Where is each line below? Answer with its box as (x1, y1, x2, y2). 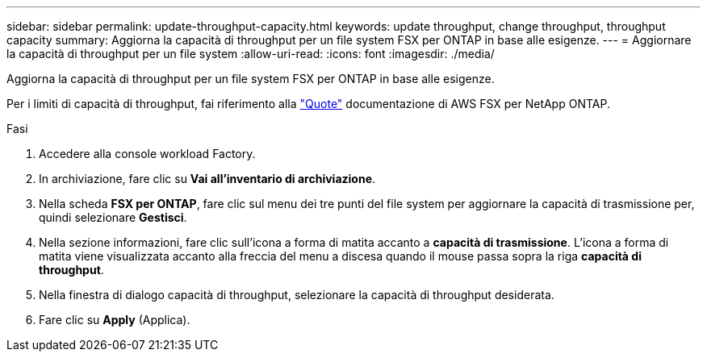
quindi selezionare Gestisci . (39, 210, 187, 224)
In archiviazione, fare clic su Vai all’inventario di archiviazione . (39, 172, 376, 185)
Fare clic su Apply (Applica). (39, 313, 190, 327)
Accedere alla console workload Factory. (39, 147, 256, 160)
